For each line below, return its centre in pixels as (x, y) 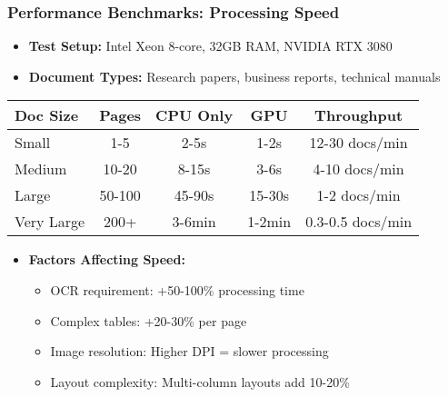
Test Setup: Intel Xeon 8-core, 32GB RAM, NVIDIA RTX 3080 (210, 46)
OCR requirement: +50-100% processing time (177, 290)
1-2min (269, 222)
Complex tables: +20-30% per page (149, 320)
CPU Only (194, 115)
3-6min (194, 222)
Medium (41, 169)
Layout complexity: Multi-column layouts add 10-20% (200, 381)
